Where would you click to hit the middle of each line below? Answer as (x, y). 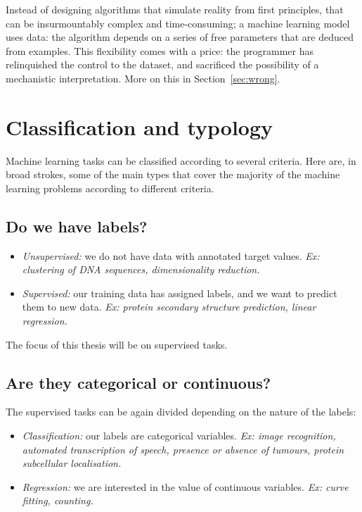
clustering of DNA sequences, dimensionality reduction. (141, 269)
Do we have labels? (77, 226)
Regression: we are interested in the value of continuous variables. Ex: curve (185, 486)
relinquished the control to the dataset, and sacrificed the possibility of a (162, 64)
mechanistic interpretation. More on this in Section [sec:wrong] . (143, 78)
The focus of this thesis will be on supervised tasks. (117, 344)
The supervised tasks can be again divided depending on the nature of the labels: (181, 412)
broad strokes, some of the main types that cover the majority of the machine (173, 174)
